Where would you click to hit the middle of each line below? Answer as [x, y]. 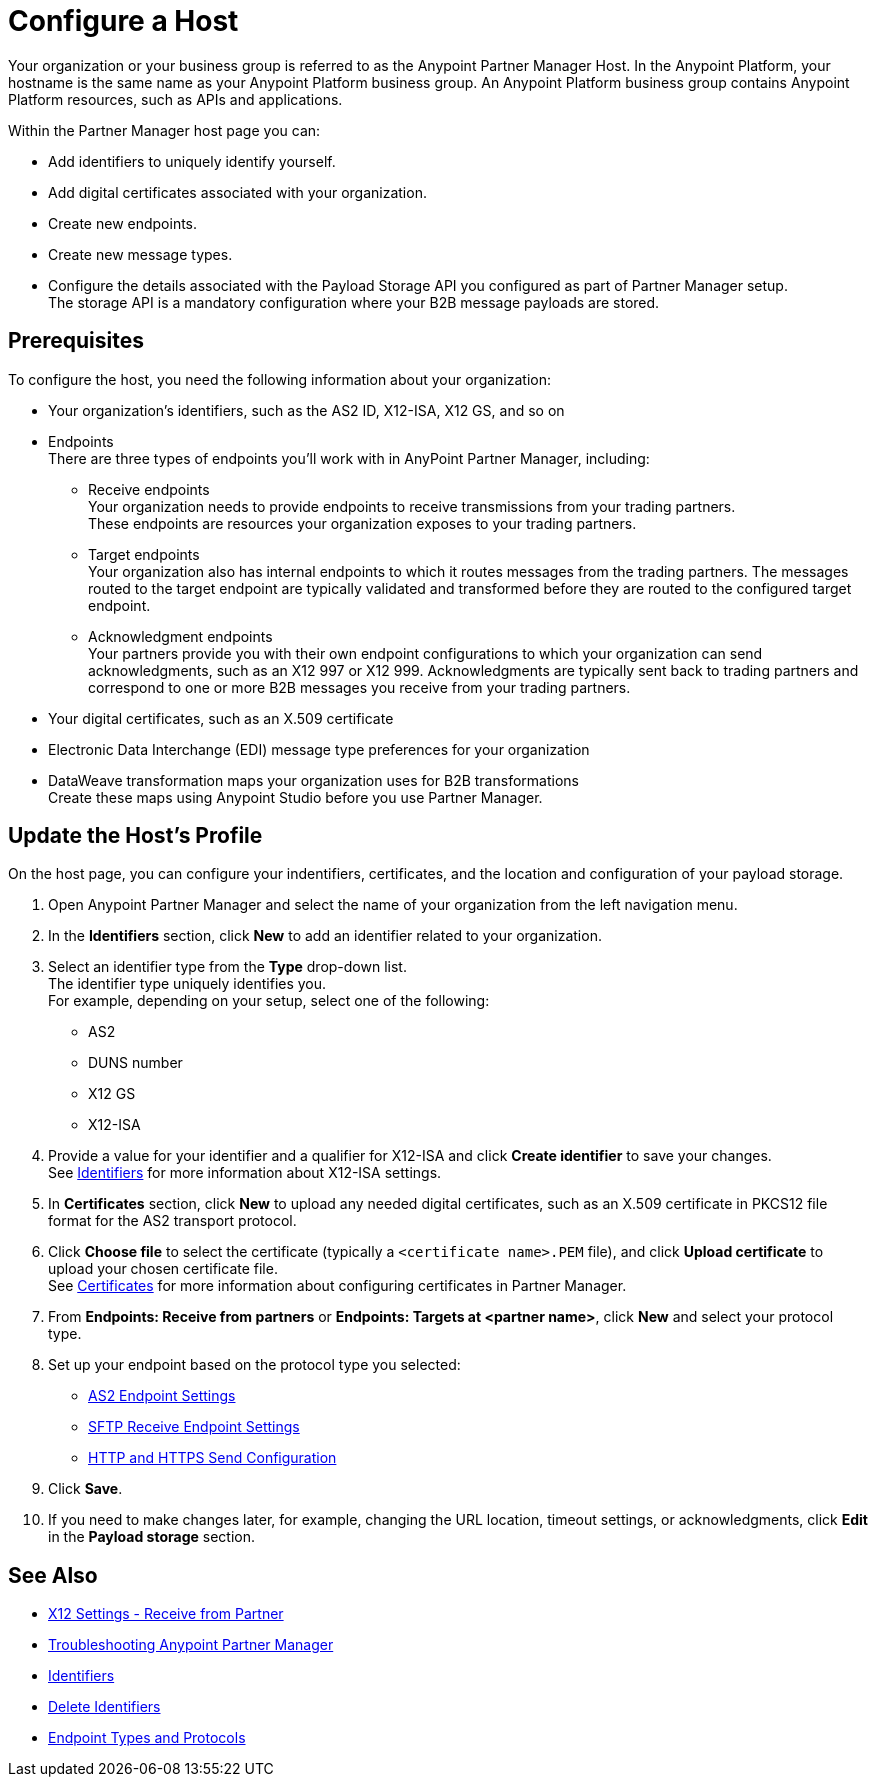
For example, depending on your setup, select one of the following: [269, 1001]
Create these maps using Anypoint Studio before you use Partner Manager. [295, 797]
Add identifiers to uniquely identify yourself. [192, 161]
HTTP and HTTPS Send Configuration [212, 1458]
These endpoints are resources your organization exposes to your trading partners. [362, 523]
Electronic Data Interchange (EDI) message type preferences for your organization [319, 749]
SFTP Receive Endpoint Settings [194, 1427]
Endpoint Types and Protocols [147, 1738]
